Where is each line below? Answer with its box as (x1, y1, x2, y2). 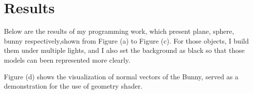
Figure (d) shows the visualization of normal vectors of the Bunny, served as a (4, 71, 238, 81)
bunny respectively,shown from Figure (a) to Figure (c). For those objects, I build (4, 35, 249, 46)
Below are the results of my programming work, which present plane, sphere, (4, 26, 234, 36)
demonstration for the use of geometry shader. (4, 81, 143, 91)
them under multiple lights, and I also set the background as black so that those (4, 45, 245, 55)
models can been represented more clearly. (4, 54, 131, 65)
